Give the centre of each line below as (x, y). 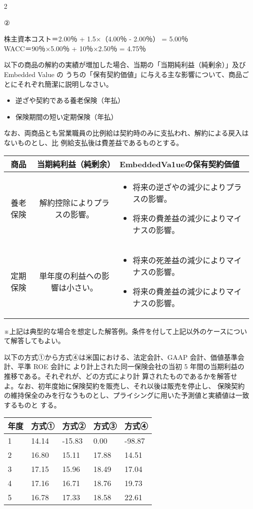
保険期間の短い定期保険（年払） (66, 116)
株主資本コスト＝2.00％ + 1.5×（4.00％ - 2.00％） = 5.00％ (96, 39)
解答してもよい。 (37, 341)
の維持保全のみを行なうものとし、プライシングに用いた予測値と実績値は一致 (126, 395)
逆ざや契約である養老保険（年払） (70, 100)
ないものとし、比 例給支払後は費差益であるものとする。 (94, 142)
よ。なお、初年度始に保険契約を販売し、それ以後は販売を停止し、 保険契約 (124, 385)
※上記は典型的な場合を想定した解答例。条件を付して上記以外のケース (115, 331)
